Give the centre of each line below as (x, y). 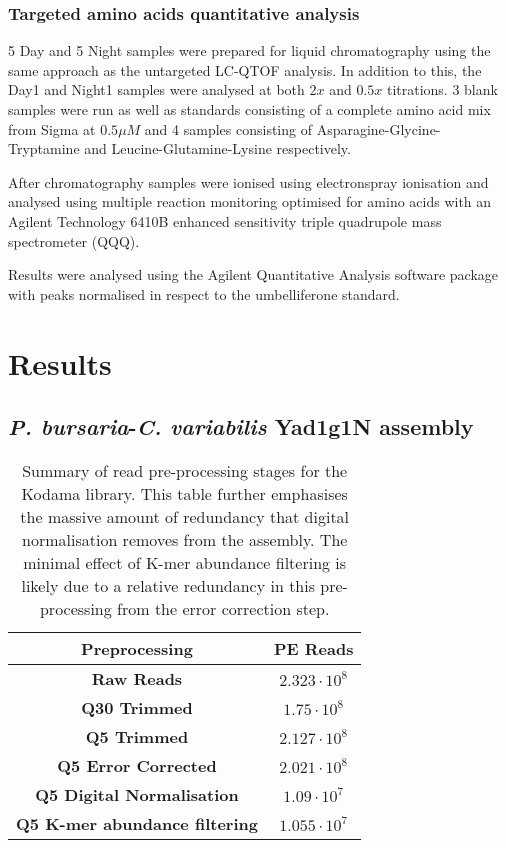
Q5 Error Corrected (137, 765)
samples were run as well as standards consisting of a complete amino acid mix (249, 109)
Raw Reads (137, 678)
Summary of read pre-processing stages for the (185, 470)
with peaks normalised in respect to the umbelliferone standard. (204, 293)
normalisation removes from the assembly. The (185, 539)
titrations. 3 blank (442, 89)
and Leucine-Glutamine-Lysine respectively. (217, 148)
